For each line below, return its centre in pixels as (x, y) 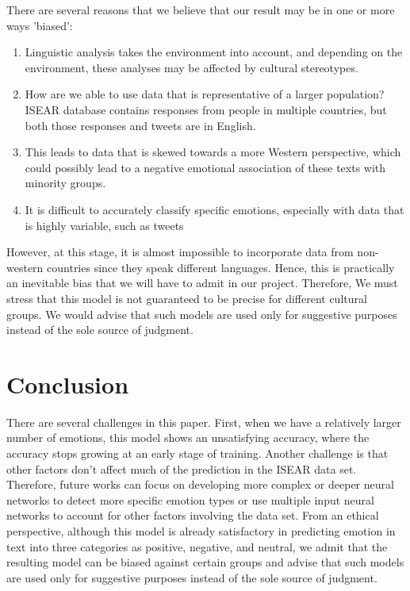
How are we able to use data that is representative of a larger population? (205, 94)
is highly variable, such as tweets (104, 225)
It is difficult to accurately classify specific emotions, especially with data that (215, 209)
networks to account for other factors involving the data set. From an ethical (193, 515)
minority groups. (65, 183)
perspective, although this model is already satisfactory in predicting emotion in (201, 530)
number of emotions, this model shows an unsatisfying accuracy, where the (188, 437)
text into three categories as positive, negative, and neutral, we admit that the (197, 546)
